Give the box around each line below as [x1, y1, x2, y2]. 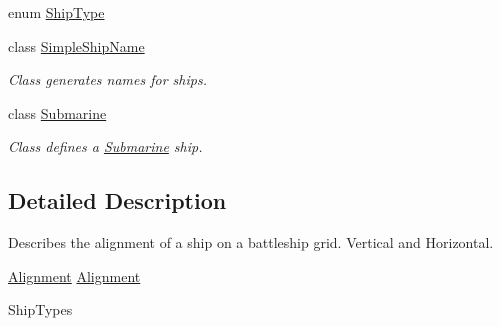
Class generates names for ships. [8, 69, 207, 90]
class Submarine [8, 102, 107, 123]
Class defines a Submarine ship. [8, 136, 203, 157]
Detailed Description [8, 185, 227, 216]
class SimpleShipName [8, 35, 145, 56]
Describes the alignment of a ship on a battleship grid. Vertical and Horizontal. [8, 232, 494, 253]
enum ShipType [8, 2, 105, 22]
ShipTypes [8, 299, 73, 320]
